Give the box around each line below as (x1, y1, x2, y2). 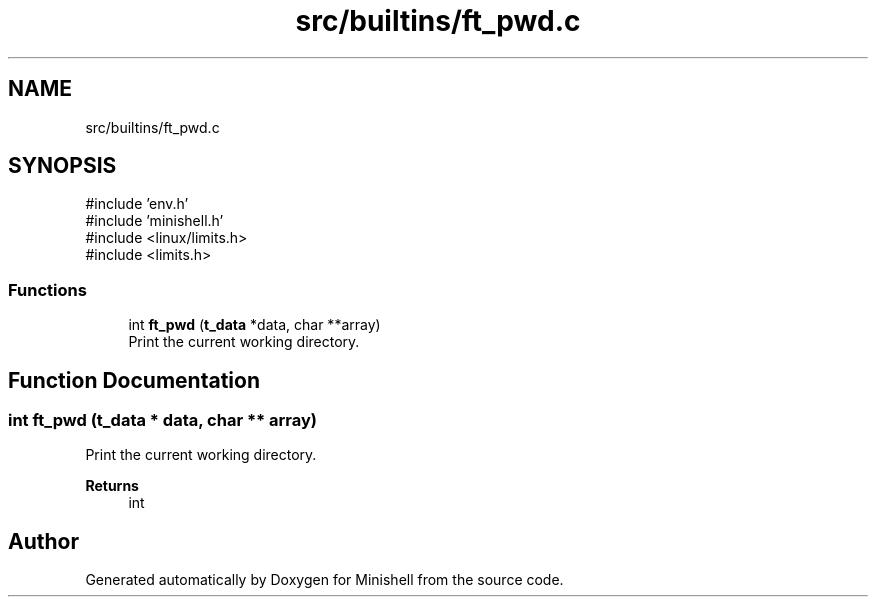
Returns (85, 477, 139, 495)
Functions (8, 279, 87, 300)
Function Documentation (8, 367, 260, 393)
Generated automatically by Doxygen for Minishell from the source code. (85, 571, 564, 589)
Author (8, 528, 79, 554)
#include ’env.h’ (85, 195, 189, 213)
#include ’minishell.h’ (85, 212, 224, 230)
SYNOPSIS (8, 153, 117, 179)
